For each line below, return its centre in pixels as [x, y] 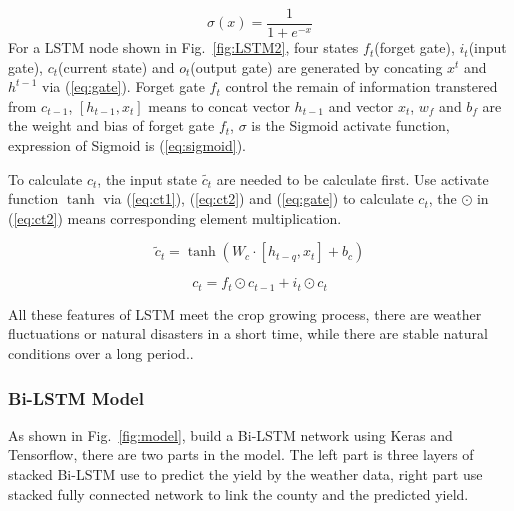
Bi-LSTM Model [76, 397]
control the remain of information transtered [361, 86]
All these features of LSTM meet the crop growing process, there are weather [245, 313]
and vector [361, 105]
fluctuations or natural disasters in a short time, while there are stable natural [248, 333]
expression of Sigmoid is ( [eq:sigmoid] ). [127, 145]
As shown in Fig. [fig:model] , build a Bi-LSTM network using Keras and [230, 434]
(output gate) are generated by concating [316, 66]
